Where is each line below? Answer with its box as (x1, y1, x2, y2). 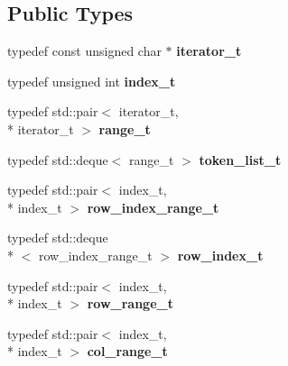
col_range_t (87, 342, 168, 361)
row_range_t (87, 294, 173, 313)
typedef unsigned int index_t (7, 71, 176, 90)
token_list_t (199, 150, 282, 169)
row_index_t (177, 245, 264, 264)
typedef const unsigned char (7, 41, 162, 60)
